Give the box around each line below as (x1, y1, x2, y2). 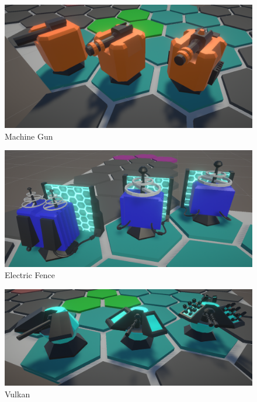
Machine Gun (5, 130, 53, 142)
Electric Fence (5, 269, 55, 281)
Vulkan (5, 387, 30, 400)
